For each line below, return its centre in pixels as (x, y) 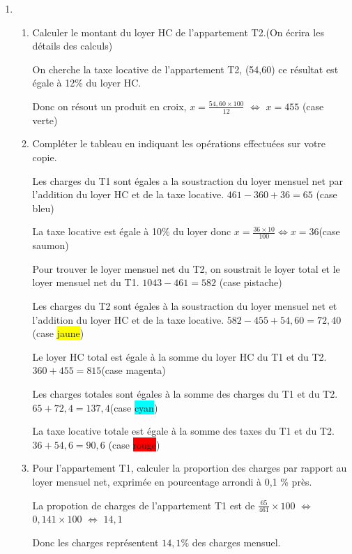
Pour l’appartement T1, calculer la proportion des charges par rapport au (190, 468)
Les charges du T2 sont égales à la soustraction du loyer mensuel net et (185, 305)
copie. (45, 157)
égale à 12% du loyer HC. (87, 83)
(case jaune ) (58, 333)
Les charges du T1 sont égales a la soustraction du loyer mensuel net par (188, 180)
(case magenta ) (133, 370)
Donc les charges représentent (95, 542)
